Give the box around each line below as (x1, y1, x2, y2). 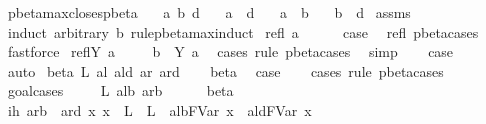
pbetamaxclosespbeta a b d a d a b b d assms (7, 2, 411, 22)
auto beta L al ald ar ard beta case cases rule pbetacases (7, 60, 444, 81)
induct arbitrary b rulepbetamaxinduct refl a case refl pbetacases (7, 21, 479, 42)
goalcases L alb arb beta (7, 80, 234, 101)
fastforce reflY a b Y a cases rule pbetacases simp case (7, 41, 454, 62)
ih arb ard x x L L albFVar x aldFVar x (7, 99, 312, 120)
